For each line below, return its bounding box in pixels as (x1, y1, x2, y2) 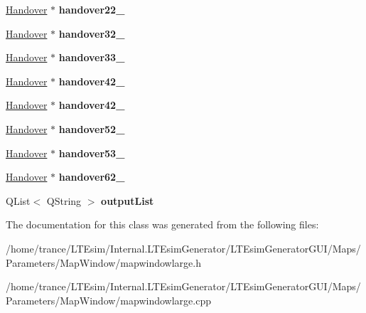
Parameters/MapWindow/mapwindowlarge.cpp (6, 292, 211, 307)
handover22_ (58, 2, 125, 16)
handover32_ (58, 26, 125, 41)
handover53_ (58, 145, 125, 160)
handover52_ (58, 121, 125, 136)
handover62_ (58, 169, 125, 184)
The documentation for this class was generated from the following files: (6, 217, 319, 232)
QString (46, 193, 82, 208)
